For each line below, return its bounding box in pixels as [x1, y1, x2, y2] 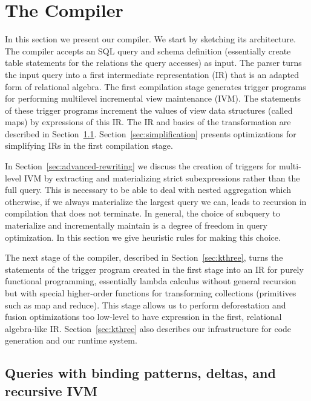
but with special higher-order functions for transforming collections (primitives [5, 287, 296, 299]
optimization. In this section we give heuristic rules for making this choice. [5, 230, 281, 243]
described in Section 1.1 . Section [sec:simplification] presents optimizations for [5, 127, 296, 140]
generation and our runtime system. [5, 334, 137, 347]
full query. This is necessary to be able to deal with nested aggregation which [5, 183, 291, 196]
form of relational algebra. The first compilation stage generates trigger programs [5, 80, 306, 93]
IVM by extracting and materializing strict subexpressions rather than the [24, 171, 300, 184]
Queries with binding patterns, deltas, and [5, 364, 276, 382]
